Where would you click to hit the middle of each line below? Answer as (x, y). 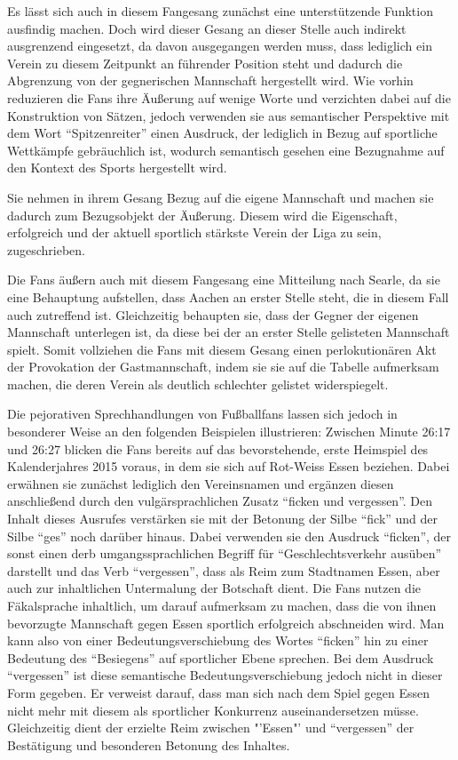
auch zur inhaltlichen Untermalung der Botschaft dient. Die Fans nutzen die (214, 588)
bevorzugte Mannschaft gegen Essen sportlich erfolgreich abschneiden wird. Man (226, 623)
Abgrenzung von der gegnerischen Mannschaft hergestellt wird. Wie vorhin (210, 80)
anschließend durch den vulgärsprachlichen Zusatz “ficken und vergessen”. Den (220, 501)
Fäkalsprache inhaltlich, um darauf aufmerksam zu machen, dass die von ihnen (222, 605)
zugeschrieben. (47, 249)
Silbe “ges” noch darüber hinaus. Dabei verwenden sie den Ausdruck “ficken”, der (229, 536)
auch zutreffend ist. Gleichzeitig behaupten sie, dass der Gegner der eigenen (213, 314)
